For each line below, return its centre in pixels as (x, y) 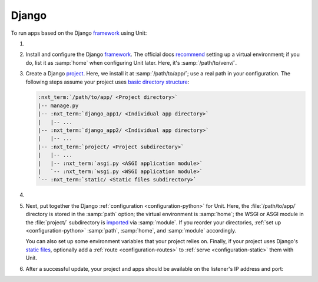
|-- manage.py (58, 105)
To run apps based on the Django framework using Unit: (79, 33)
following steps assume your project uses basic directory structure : (107, 82)
